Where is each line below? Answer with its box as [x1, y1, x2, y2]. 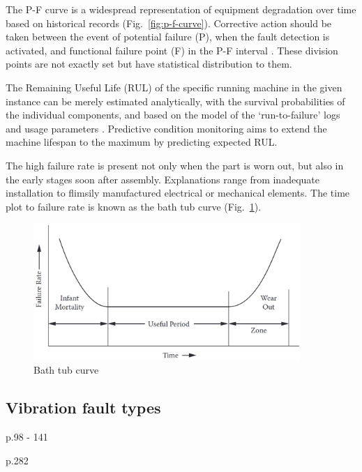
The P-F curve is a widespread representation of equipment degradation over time [6, 2, 356, 16]
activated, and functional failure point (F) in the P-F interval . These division [6, 43, 338, 57]
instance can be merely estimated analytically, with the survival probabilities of [6, 93, 345, 108]
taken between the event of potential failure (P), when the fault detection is [6, 29, 330, 44]
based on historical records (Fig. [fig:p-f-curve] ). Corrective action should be [6, 15, 332, 30]
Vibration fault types [6, 397, 161, 418]
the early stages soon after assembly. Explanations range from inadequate [6, 172, 319, 186]
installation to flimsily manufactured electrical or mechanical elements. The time [6, 185, 350, 200]
